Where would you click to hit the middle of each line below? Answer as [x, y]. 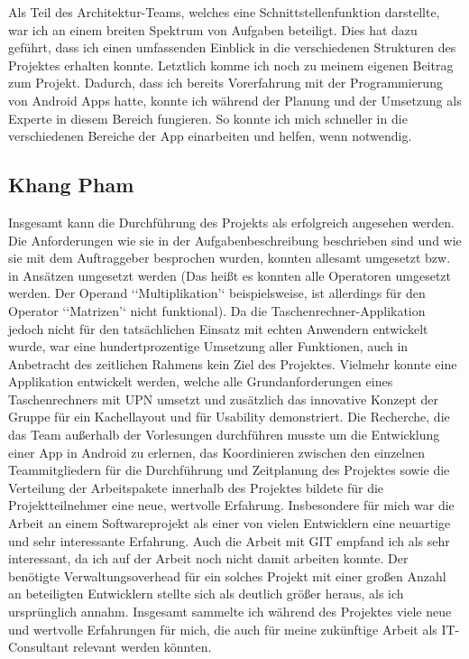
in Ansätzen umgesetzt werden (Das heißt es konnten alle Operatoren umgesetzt [230, 275]
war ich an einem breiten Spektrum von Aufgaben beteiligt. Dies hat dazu [213, 29]
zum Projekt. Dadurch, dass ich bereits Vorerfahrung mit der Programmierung [225, 83]
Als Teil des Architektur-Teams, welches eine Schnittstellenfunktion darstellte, [224, 12]
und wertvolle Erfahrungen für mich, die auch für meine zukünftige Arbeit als [223, 629]
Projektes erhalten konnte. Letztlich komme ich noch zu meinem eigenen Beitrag [231, 65]
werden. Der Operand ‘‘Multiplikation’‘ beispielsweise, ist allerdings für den [217, 293]
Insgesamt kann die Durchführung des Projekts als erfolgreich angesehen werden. [231, 222]
